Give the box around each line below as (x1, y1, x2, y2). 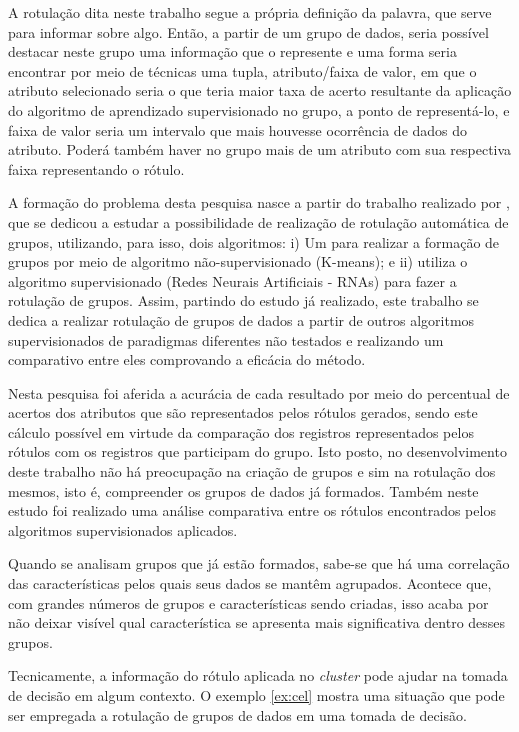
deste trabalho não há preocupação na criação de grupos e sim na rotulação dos (8, 461, 496, 482)
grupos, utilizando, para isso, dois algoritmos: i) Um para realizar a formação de (8, 231, 500, 252)
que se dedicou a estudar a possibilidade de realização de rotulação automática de (8, 211, 509, 232)
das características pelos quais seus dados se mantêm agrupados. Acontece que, (8, 573, 492, 594)
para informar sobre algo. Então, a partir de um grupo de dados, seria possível (8, 21, 489, 42)
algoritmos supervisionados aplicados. (8, 519, 238, 540)
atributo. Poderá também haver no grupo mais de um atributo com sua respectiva (8, 139, 512, 160)
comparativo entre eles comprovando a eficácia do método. (8, 349, 366, 370)
